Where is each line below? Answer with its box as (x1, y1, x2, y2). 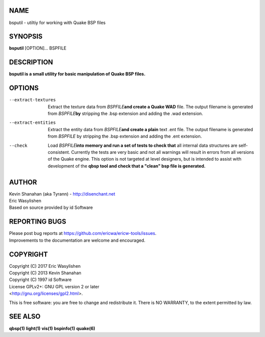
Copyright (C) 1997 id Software (9, 277, 72, 282)
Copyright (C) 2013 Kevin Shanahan (9, 270, 81, 276)
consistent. (48, 149, 71, 155)
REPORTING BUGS (9, 218, 66, 226)
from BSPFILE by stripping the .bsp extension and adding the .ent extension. (48, 133, 202, 140)
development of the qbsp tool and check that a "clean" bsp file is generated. (48, 163, 206, 169)
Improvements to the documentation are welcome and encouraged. (9, 237, 146, 243)
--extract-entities (9, 120, 56, 125)
